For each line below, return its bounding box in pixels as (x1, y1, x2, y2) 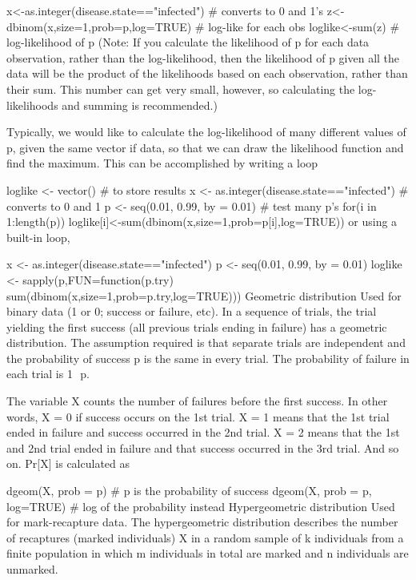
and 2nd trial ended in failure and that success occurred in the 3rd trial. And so (6, 439, 399, 456)
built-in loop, (6, 228, 70, 245)
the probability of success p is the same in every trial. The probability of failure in (6, 349, 410, 366)
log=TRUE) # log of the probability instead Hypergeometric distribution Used (6, 497, 395, 514)
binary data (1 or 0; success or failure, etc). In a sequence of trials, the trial (6, 303, 377, 320)
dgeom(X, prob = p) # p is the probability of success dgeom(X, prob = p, (6, 482, 372, 499)
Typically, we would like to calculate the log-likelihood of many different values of (6, 123, 406, 140)
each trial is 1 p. (6, 365, 90, 382)
